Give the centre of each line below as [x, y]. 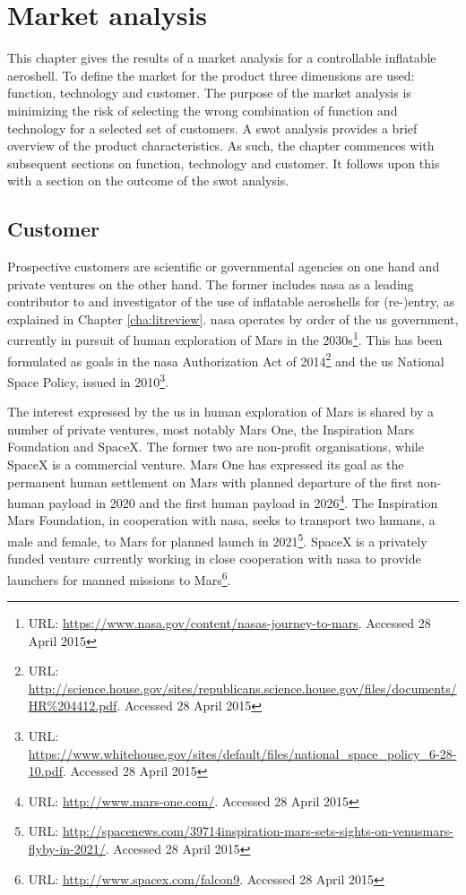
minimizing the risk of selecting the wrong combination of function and [203, 110]
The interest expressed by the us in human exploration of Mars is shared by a [220, 412]
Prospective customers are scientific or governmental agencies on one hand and [224, 267]
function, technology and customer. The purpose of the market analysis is [209, 93]
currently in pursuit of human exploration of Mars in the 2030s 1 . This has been [225, 339]
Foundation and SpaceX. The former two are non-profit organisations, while [216, 447]
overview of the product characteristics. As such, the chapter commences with [221, 146]
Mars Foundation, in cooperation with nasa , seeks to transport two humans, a [221, 520]
